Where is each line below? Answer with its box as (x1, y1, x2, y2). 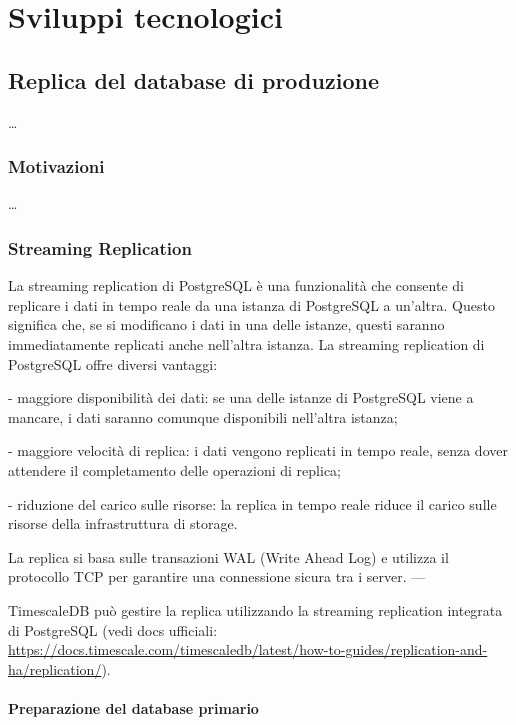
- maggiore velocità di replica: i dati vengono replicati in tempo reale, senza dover (8, 440, 508, 461)
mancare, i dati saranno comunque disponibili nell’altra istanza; (8, 406, 398, 427)
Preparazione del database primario (8, 697, 259, 718)
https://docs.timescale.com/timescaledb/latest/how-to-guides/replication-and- (8, 639, 488, 660)
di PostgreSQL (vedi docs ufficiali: (8, 619, 218, 640)
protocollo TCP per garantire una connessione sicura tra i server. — (8, 566, 426, 587)
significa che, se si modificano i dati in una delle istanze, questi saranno (8, 314, 445, 335)
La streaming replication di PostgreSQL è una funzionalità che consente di (8, 275, 464, 296)
